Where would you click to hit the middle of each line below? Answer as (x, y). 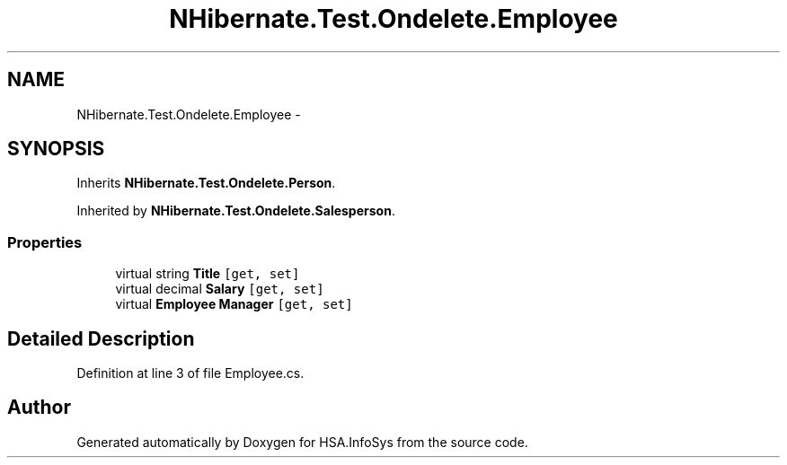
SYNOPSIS (56, 149)
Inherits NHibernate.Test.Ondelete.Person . (206, 183)
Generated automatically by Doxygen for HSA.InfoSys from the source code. (302, 442)
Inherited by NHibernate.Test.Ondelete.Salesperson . (236, 211)
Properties (45, 242)
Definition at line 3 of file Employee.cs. (190, 373)
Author (39, 408)
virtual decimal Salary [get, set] (220, 289)
